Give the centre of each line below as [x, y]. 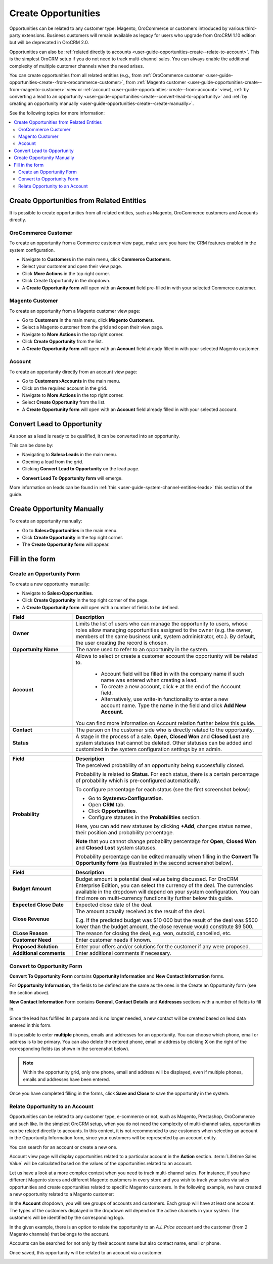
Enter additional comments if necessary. [123, 953]
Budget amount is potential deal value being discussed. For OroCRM [157, 879]
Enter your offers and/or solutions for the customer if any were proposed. [163, 947]
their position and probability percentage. [125, 833]
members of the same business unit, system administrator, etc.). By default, [166, 637]
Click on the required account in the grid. [65, 388]
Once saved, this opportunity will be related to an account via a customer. [86, 1252]
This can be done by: [31, 445]
